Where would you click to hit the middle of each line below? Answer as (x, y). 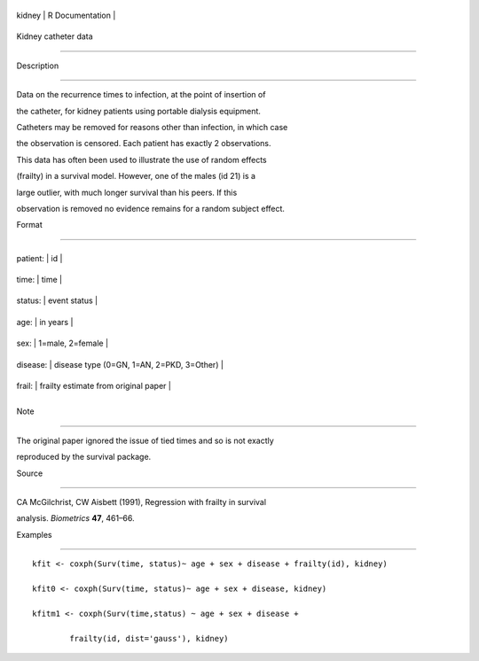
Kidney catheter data (55, 36)
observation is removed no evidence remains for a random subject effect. (151, 208)
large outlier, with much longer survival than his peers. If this (127, 192)
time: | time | (39, 280)
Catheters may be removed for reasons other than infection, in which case (152, 127)
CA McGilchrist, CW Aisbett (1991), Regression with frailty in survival (141, 502)
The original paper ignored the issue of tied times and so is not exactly (145, 440)
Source (30, 473)
